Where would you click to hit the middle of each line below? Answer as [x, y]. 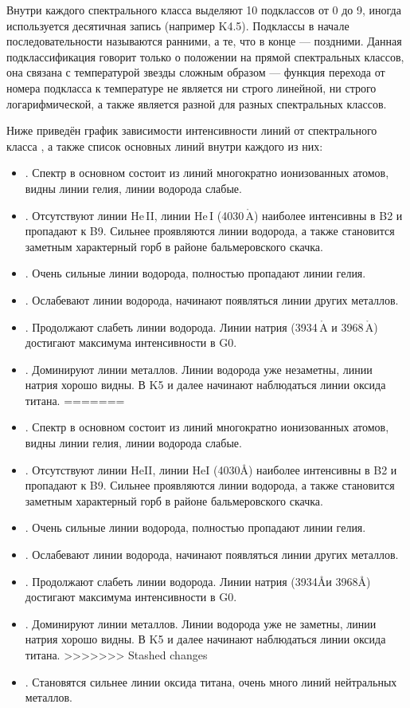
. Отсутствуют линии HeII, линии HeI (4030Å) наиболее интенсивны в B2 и [211, 469]
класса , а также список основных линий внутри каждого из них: [165, 146]
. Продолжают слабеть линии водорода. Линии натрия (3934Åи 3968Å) [198, 581]
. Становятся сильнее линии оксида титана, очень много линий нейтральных [211, 681]
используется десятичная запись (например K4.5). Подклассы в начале [178, 25]
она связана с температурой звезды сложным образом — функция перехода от [196, 72]
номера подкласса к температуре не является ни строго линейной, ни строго [191, 87]
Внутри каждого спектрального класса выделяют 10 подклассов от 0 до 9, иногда [204, 10]
